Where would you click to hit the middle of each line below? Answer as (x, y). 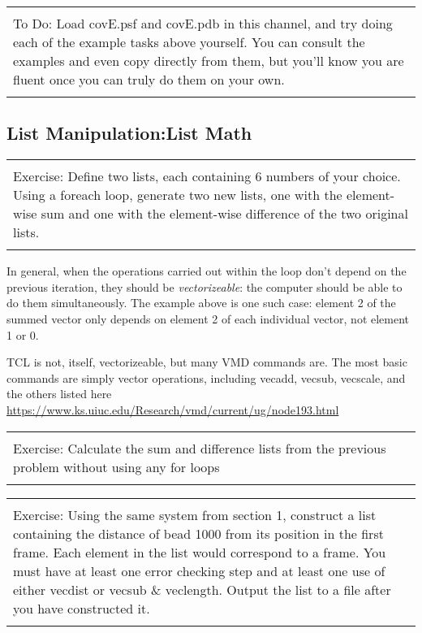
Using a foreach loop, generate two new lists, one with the (178, 195)
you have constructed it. (82, 608)
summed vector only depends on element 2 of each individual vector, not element (208, 318)
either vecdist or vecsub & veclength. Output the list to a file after (202, 589)
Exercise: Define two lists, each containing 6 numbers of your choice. (207, 176)
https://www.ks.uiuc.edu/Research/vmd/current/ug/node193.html (173, 409)
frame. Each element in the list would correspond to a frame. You (200, 552)
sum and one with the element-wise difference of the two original (224, 214)
